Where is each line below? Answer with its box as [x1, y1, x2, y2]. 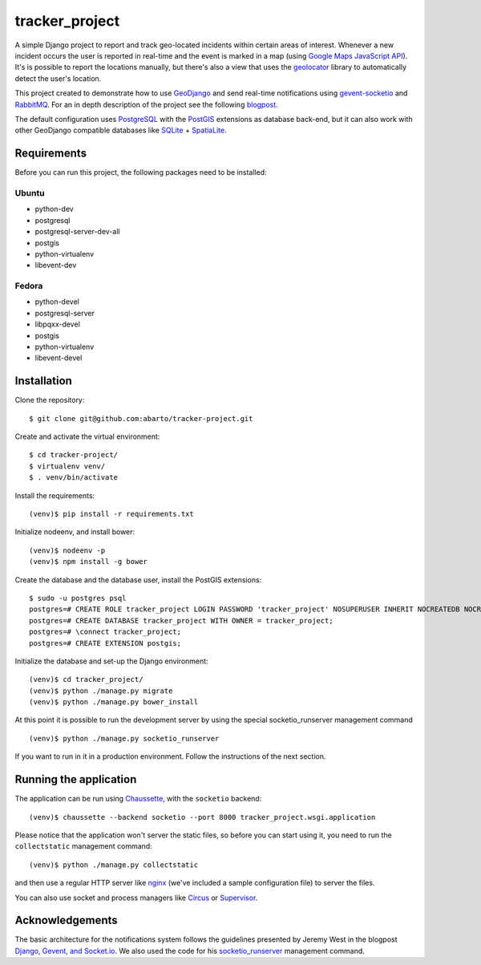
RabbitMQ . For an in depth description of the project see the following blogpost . [14, 99, 278, 109]
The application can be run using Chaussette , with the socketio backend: [14, 794, 262, 804]
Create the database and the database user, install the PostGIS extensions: [14, 574, 262, 585]
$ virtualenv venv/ [29, 461, 106, 471]
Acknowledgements [14, 914, 118, 927]
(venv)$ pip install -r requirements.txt [29, 509, 194, 519]
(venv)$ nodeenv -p [29, 545, 106, 555]
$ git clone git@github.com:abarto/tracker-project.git [29, 414, 253, 423]
